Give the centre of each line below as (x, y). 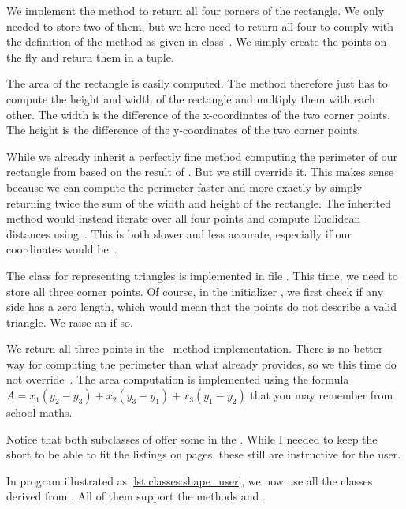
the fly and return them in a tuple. (90, 56)
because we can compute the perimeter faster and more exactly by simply (184, 187)
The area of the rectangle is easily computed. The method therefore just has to (197, 83)
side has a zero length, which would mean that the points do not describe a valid (202, 307)
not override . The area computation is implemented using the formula (178, 379)
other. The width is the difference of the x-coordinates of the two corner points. (198, 114)
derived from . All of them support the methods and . (136, 496)
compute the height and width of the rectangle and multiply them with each (191, 98)
